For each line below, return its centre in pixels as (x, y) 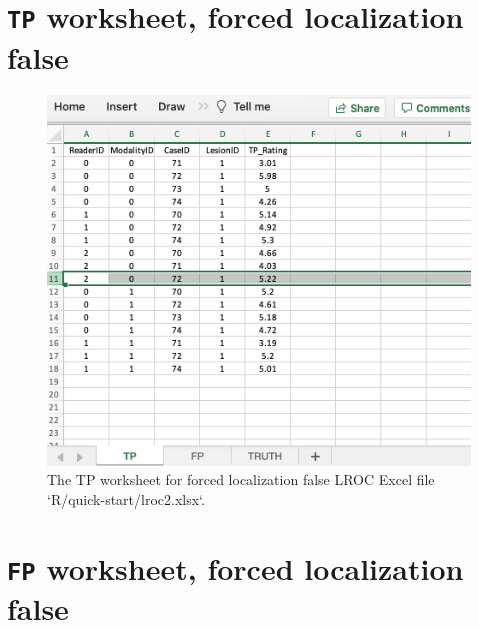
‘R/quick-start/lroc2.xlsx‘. (126, 498)
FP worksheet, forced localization (235, 567)
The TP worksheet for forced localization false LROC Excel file (241, 479)
